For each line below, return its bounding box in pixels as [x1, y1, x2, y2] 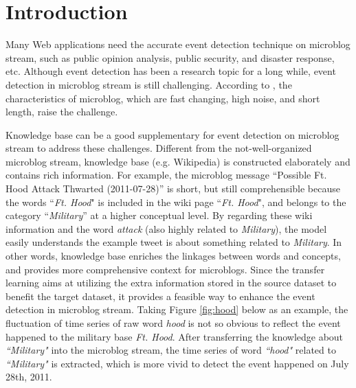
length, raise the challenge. [5, 104, 118, 119]
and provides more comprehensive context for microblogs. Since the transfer [5, 262, 325, 276]
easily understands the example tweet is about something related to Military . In [5, 235, 342, 249]
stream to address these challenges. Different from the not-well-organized [5, 141, 312, 155]
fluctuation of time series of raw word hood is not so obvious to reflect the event [5, 316, 341, 330]
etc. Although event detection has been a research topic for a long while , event [5, 64, 336, 78]
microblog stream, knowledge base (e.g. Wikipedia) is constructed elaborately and [5, 154, 351, 168]
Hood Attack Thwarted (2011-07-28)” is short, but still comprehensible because [5, 181, 340, 196]
